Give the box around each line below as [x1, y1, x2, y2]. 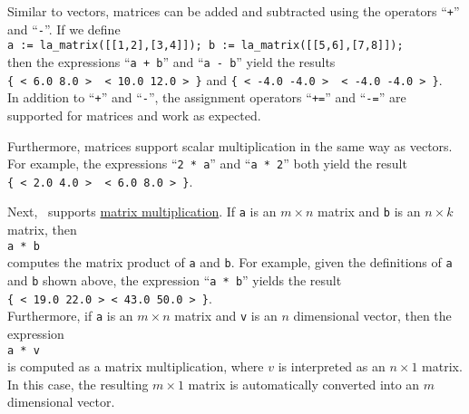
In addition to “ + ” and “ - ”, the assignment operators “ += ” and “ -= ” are [7, 88, 406, 107]
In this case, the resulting [7, 374, 149, 393]
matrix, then [7, 220, 77, 239]
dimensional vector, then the [293, 306, 452, 325]
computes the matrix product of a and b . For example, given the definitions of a [7, 253, 453, 272]
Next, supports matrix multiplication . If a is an [7, 202, 277, 221]
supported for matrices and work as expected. [7, 105, 261, 124]
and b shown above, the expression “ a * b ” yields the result [7, 271, 342, 289]
